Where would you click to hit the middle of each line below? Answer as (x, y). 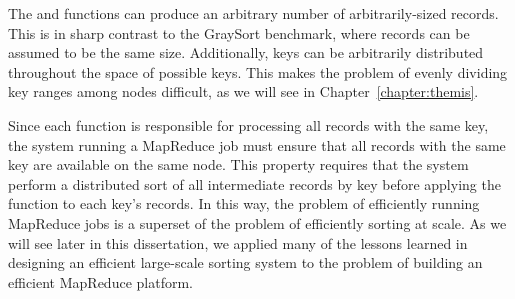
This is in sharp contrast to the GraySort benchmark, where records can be (239, 32)
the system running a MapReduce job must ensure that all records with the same (257, 144)
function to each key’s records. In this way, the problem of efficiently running (244, 203)
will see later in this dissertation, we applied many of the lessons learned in (238, 242)
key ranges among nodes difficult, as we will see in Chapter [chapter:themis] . (243, 91)
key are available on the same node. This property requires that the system (238, 164)
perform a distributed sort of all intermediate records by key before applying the (254, 183)
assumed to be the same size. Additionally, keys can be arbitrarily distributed (246, 52)
